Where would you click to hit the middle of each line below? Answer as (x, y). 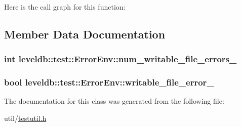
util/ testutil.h (25, 118)
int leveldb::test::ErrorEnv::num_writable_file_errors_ (120, 59)
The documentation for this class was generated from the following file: (114, 101)
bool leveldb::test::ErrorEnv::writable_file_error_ (109, 82)
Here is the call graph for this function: (65, 7)
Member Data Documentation (85, 34)
